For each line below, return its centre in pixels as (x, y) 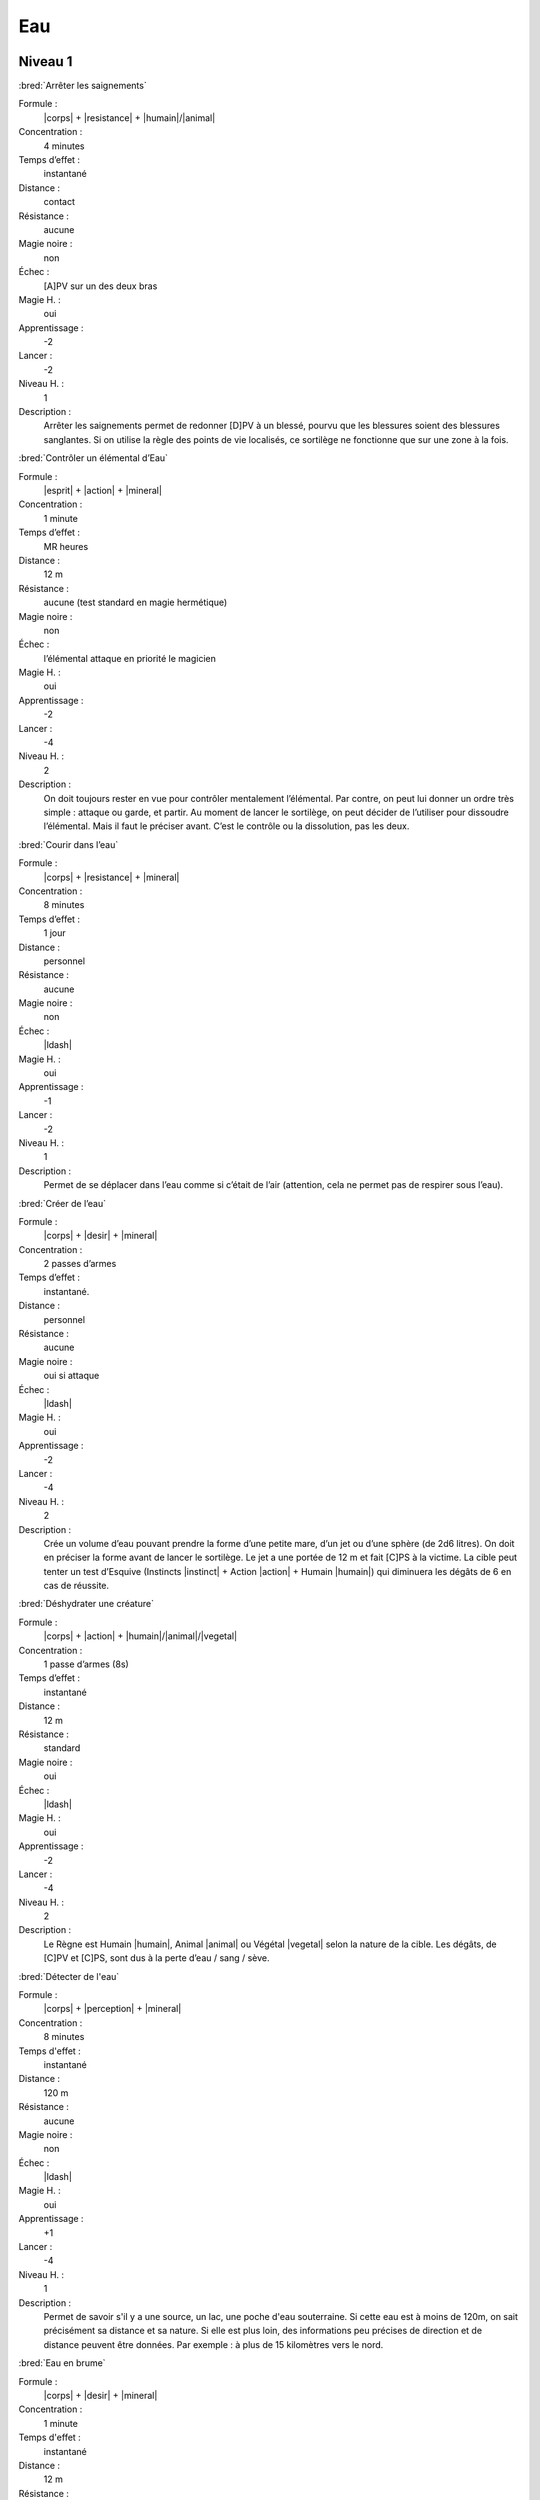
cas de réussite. (76, 1586)
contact (59, 202)
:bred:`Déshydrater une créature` (86, 1604)
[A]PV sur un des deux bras (100, 286)
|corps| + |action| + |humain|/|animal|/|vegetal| (140, 1636)
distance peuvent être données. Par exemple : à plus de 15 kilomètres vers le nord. (213, 2344)
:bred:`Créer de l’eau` (62, 1203)
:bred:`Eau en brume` (62, 2363)
